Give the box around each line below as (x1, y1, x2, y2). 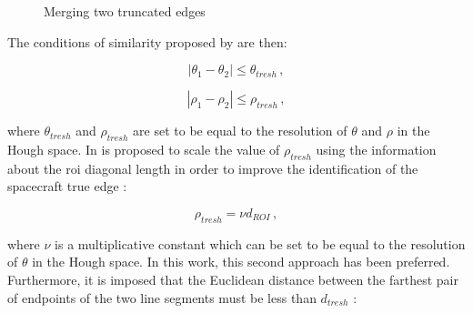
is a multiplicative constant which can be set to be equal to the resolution (55, 234, 466, 253)
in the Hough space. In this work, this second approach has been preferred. (32, 252, 450, 271)
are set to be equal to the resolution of (133, 121, 347, 140)
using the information (316, 139, 437, 158)
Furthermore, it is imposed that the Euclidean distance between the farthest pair (7, 269, 458, 288)
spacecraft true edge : (7, 177, 127, 196)
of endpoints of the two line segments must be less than (7, 288, 317, 307)
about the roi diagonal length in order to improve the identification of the (7, 158, 418, 177)
